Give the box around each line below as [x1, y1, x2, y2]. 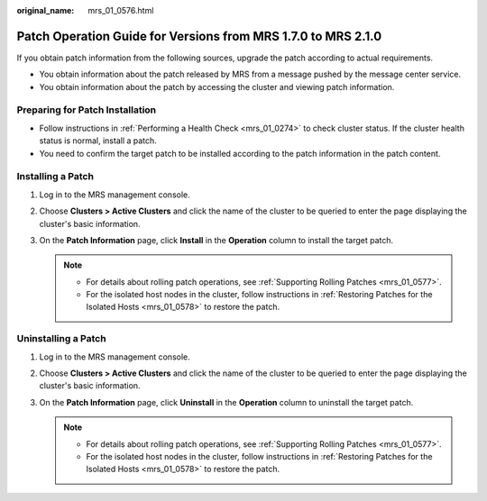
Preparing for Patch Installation [16, 104, 157, 116]
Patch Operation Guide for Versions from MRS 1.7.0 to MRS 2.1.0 [16, 28, 382, 44]
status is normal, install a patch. [39, 135, 157, 146]
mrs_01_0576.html [87, 5, 154, 15]
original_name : [16, 5, 75, 15]
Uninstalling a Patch [16, 332, 107, 345]
